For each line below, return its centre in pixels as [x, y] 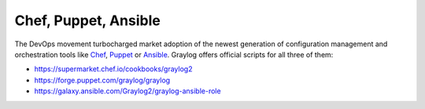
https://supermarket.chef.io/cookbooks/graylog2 [113, 69]
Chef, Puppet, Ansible [87, 20]
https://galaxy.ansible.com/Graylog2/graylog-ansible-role [128, 91]
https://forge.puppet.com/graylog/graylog [102, 80]
